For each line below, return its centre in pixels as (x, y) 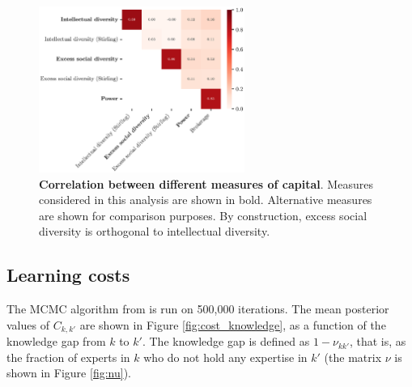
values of (28, 324)
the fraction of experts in (68, 357)
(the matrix (353, 357)
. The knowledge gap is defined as (226, 341)
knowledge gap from (56, 341)
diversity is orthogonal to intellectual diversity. (155, 231)
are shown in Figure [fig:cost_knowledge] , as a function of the (233, 324)
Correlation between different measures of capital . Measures (206, 183)
